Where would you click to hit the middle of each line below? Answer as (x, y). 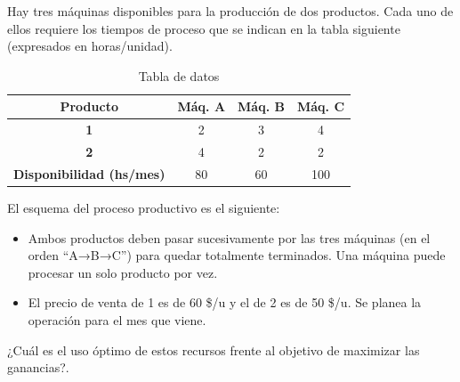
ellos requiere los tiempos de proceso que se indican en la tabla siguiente (204, 28)
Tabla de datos (179, 75)
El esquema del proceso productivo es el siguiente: (144, 207)
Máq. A (202, 106)
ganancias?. (38, 367)
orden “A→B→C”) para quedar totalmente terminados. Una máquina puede (237, 255)
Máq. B (261, 106)
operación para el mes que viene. (117, 319)
